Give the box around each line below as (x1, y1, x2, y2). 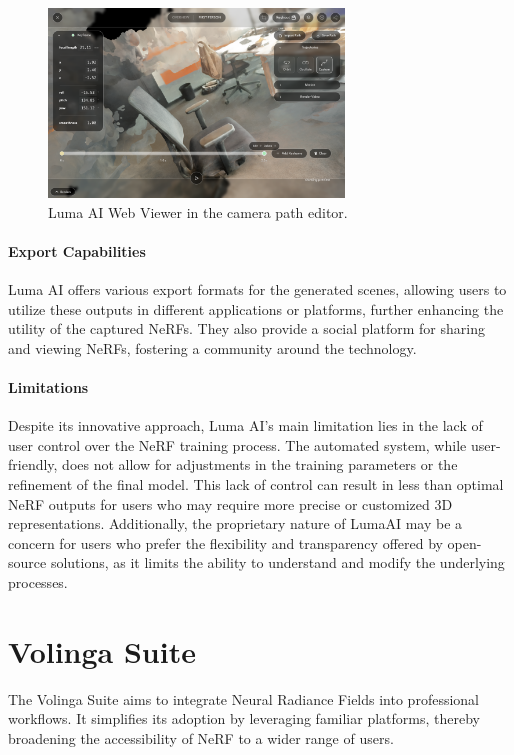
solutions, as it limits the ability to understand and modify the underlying (50, 552, 505, 573)
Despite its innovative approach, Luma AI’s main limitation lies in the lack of (8, 415, 483, 436)
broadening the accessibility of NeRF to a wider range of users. (8, 727, 394, 748)
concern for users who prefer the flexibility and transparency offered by (8, 532, 443, 553)
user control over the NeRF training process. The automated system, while (8, 434, 467, 455)
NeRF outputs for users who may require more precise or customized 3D (8, 493, 453, 514)
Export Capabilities (8, 240, 146, 261)
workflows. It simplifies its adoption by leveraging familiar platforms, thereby (8, 708, 480, 729)
